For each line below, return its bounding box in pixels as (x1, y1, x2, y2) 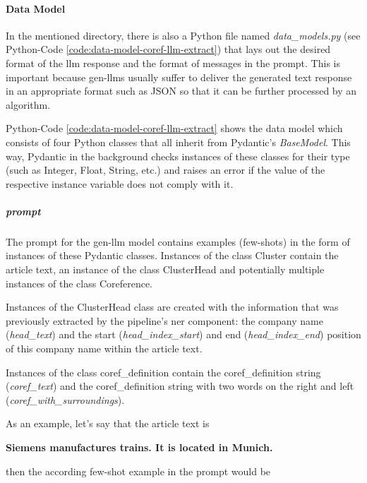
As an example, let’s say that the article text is (6, 416, 210, 431)
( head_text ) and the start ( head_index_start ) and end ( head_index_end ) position (6, 327, 361, 342)
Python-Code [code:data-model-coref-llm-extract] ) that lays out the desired (6, 42, 331, 56)
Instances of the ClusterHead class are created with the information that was (6, 299, 339, 314)
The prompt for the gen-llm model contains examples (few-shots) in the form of (6, 234, 350, 249)
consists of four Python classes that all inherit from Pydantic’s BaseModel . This (6, 134, 351, 149)
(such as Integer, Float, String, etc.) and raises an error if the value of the (6, 162, 325, 177)
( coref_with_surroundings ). (6, 392, 125, 407)
